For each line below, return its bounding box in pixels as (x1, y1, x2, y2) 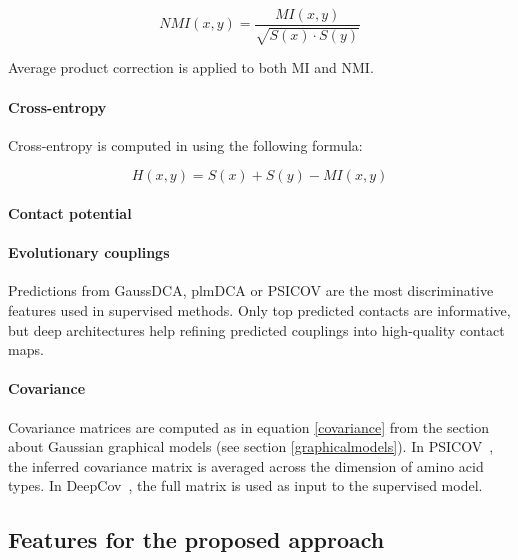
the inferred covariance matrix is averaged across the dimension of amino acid (8, 455, 484, 476)
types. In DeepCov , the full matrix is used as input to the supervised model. (8, 475, 483, 496)
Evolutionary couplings (8, 242, 170, 263)
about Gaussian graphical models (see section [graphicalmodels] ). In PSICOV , (8, 436, 494, 457)
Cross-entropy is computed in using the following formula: (8, 134, 363, 155)
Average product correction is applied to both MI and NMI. (8, 57, 374, 78)
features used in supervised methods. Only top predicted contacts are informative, (8, 300, 511, 321)
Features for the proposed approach (8, 524, 385, 555)
